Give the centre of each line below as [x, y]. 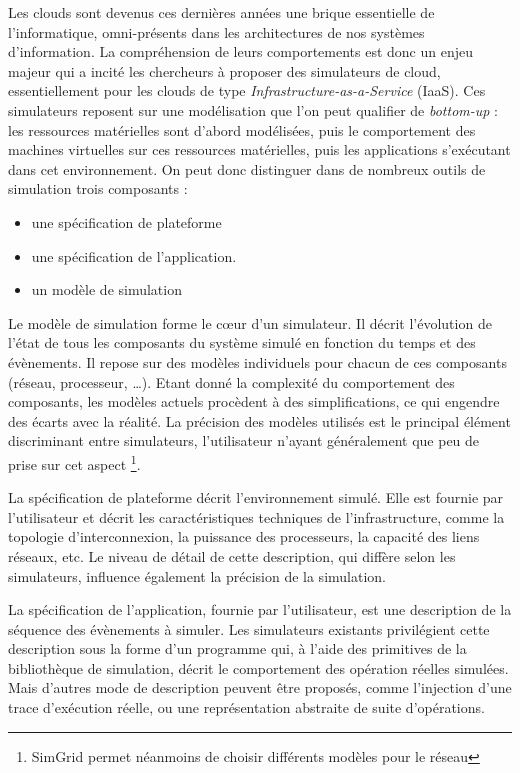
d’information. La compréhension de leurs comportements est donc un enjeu [240, 51]
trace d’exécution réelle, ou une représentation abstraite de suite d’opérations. [246, 707]
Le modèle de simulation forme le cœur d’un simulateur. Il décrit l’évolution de [250, 322]
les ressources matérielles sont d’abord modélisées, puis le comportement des [242, 129]
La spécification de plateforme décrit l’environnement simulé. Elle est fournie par [256, 497]
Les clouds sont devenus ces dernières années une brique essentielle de [221, 12]
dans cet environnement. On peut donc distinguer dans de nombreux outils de [247, 168]
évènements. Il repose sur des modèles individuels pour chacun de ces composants [257, 361]
